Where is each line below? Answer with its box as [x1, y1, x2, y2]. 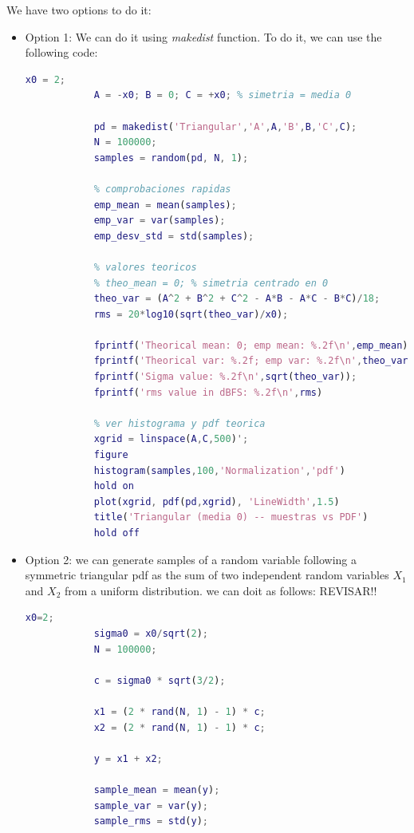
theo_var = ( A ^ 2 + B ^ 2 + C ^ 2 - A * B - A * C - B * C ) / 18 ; [93, 293, 380, 305]
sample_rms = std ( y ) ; [93, 815, 208, 827]
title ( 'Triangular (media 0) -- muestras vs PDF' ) [93, 511, 369, 523]
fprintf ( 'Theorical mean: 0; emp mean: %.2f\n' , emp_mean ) [93, 339, 408, 351]
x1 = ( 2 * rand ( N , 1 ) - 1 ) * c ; [93, 705, 266, 717]
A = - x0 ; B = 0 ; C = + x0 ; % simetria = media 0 [93, 89, 352, 101]
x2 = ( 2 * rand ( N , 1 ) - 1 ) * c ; [93, 721, 266, 733]
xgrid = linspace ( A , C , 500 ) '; [93, 433, 249, 445]
